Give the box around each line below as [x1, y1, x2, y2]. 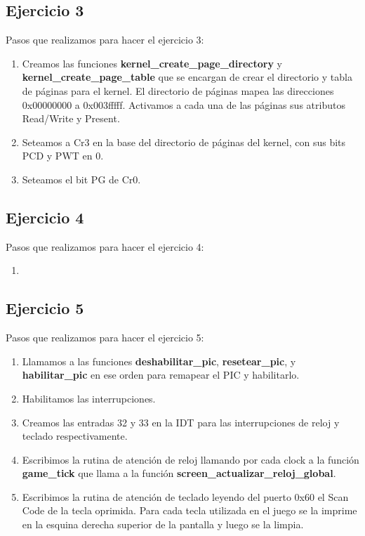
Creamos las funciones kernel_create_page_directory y [22, 55, 282, 70]
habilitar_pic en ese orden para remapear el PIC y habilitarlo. [22, 367, 300, 382]
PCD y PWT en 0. [22, 148, 104, 163]
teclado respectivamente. [22, 429, 128, 443]
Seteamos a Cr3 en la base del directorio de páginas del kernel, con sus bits [22, 134, 346, 149]
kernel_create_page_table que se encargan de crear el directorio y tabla [22, 70, 352, 84]
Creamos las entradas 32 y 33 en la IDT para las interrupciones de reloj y [22, 414, 340, 429]
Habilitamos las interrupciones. [22, 391, 156, 405]
